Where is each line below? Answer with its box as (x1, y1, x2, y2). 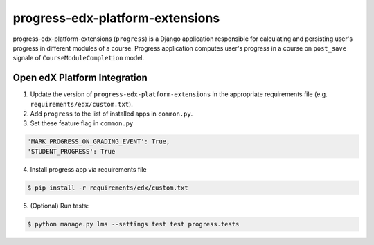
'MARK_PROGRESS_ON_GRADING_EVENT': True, (27, 138, 170, 145)
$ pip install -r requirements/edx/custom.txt (27, 183, 188, 192)
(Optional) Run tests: (30, 201, 89, 210)
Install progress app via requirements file (30, 165, 147, 173)
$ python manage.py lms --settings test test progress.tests (27, 220, 240, 228)
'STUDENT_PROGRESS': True (27, 147, 116, 155)
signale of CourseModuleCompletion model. (12, 54, 145, 62)
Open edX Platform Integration (12, 72, 148, 84)
